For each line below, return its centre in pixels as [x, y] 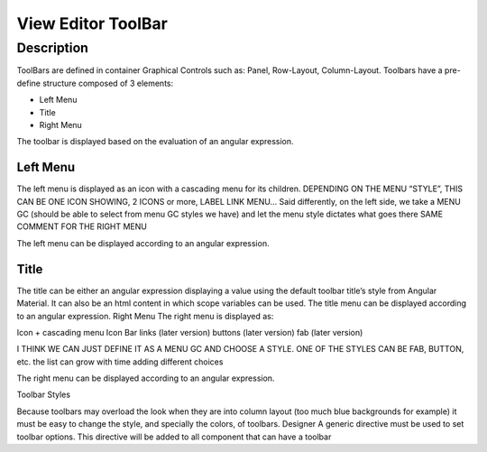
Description [53, 48]
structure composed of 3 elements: [108, 83]
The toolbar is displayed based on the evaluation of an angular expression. [155, 142]
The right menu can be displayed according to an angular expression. [146, 378]
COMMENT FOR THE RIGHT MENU [82, 226]
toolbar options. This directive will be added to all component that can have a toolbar [174, 437]
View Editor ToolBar [92, 23]
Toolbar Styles [44, 395]
